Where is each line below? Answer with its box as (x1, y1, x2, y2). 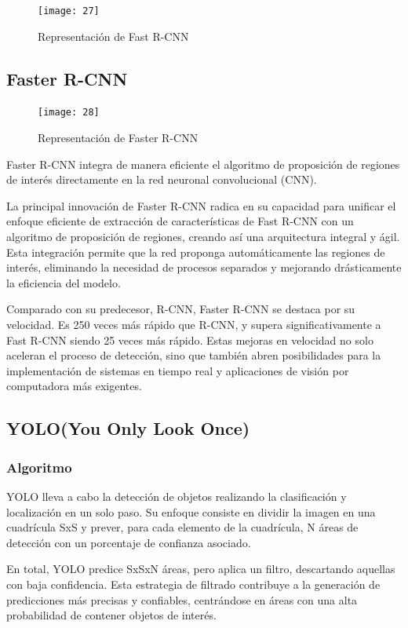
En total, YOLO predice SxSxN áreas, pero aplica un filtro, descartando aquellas (6, 560, 395, 577)
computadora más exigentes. (6, 378, 142, 394)
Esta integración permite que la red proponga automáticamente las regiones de (6, 243, 385, 260)
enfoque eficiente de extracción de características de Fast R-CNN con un (6, 213, 354, 229)
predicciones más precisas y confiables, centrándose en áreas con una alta (6, 591, 358, 608)
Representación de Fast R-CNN (38, 27, 189, 44)
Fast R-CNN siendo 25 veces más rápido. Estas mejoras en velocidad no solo (6, 331, 373, 348)
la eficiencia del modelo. (6, 274, 121, 290)
